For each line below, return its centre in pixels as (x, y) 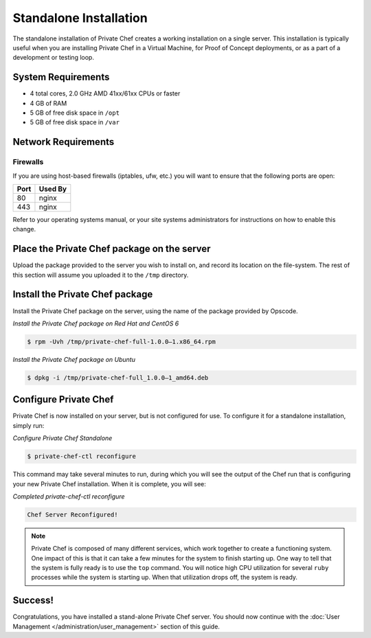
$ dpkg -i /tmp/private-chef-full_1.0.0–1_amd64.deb (118, 377)
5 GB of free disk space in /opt (75, 113)
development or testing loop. (53, 58)
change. (24, 229)
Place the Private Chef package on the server (112, 249)
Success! (33, 601)
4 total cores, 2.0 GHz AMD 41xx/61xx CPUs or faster (105, 93)
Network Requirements (64, 142)
